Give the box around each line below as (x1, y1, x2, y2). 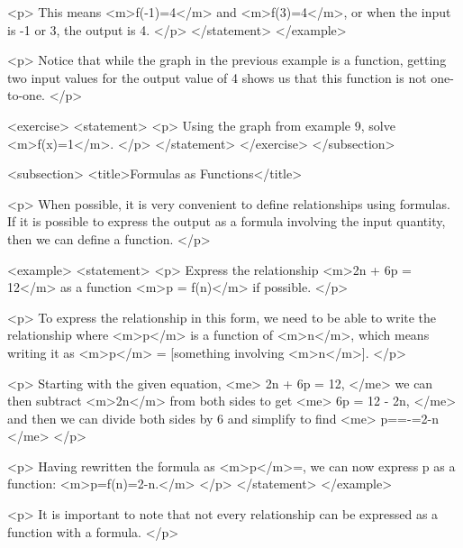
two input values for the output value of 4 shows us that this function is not (7, 68, 427, 87)
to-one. (7, 86, 45, 105)
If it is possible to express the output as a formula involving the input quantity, (7, 212, 446, 231)
